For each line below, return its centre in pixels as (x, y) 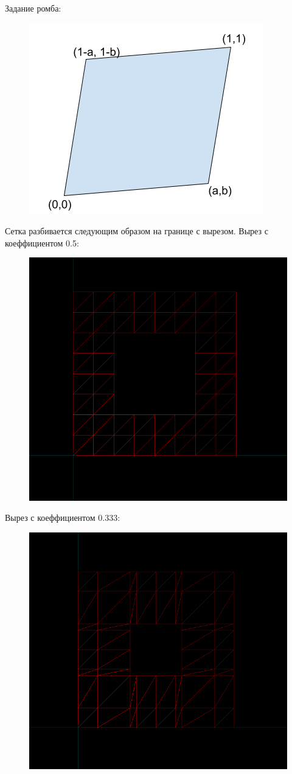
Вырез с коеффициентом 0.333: (63, 518)
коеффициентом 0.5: (42, 242)
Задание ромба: (33, 8)
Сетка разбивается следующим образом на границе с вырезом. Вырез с (137, 231)
